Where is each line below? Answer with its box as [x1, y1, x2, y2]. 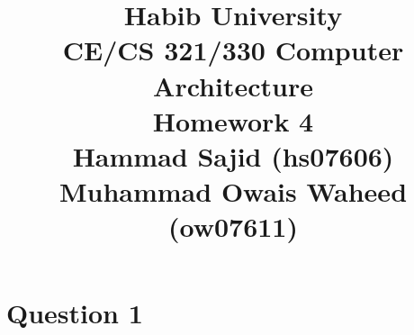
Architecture [153, 67, 313, 104]
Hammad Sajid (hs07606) [72, 137, 394, 174]
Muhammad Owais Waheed [58, 173, 408, 210]
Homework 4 [152, 102, 314, 139]
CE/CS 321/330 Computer [62, 32, 404, 68]
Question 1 [6, 294, 143, 330]
